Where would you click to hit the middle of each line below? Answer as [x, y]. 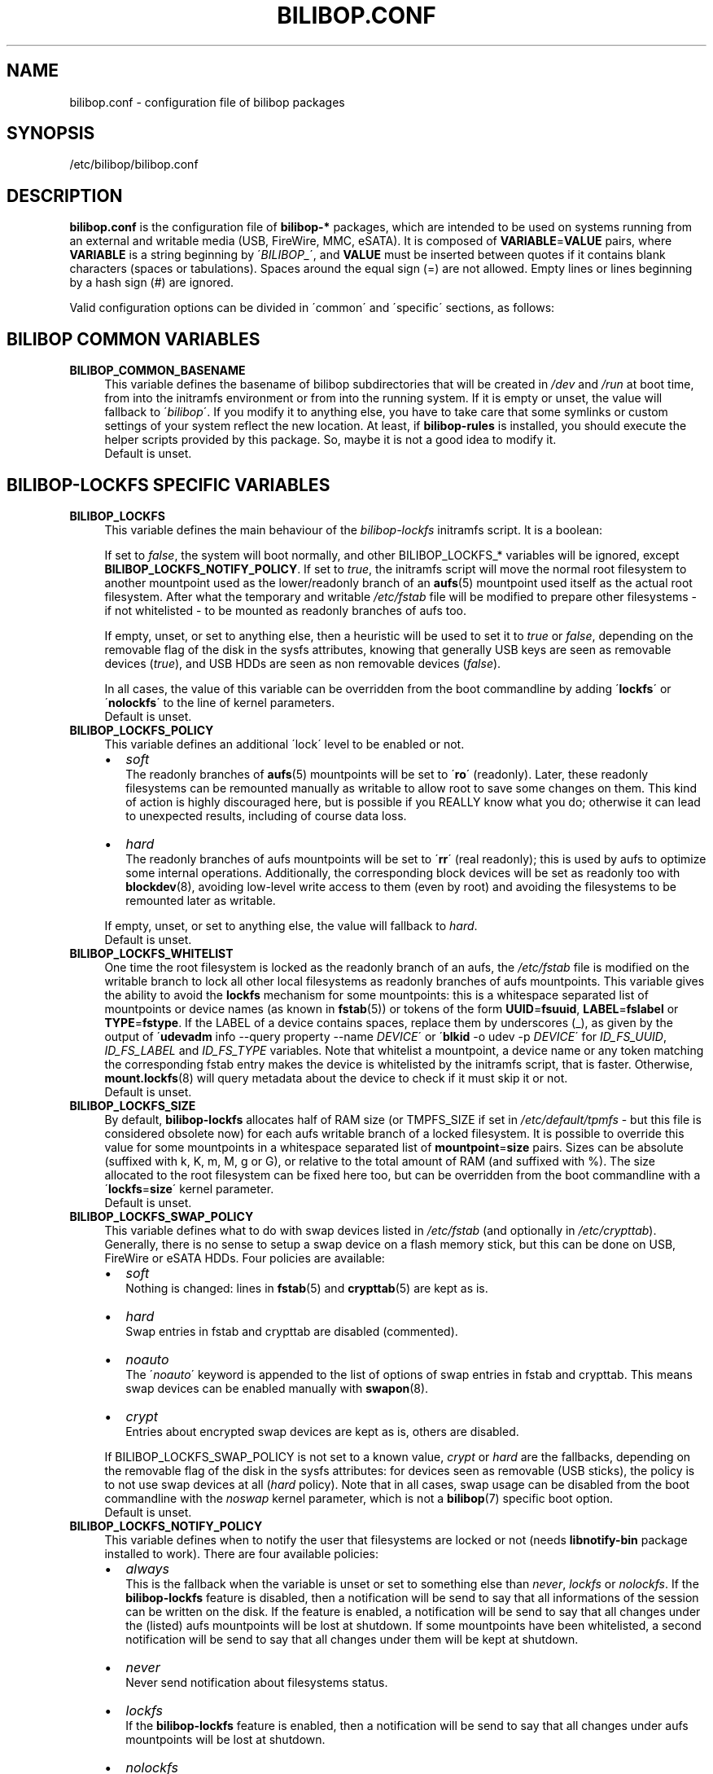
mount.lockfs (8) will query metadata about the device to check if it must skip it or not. [336, 1078]
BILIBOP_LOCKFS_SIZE [133, 1105]
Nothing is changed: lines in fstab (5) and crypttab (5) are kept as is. [307, 1288]
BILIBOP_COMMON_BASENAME [157, 371]
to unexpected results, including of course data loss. [266, 815]
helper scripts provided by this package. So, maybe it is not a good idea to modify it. [330, 440]
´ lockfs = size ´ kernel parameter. [189, 1188]
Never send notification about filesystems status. [257, 1682]
